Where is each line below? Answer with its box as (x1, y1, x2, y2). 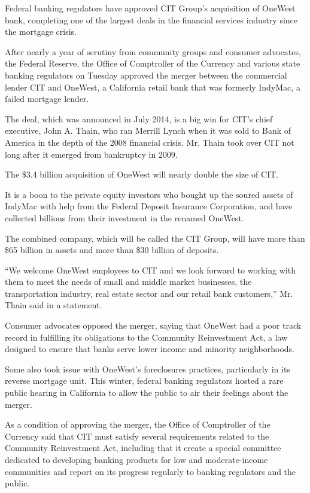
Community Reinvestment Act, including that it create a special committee (5, 441, 281, 454)
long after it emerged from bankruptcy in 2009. (5, 148, 178, 160)
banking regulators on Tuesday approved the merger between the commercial (5, 68, 287, 81)
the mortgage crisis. (5, 25, 77, 38)
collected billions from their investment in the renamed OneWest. (5, 211, 244, 224)
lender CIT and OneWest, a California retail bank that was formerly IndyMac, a (5, 80, 300, 93)
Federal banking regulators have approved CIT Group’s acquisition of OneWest (5, 2, 296, 14)
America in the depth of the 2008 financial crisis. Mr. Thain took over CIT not (5, 136, 294, 148)
